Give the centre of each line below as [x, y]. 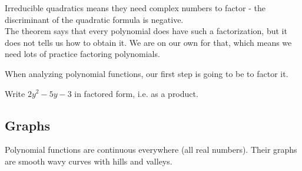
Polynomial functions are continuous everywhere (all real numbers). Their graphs [151, 150]
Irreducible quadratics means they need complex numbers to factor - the [135, 8]
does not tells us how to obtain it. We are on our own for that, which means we [148, 42]
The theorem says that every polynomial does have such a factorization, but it [146, 31]
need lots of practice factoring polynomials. [82, 54]
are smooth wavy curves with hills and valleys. [89, 161]
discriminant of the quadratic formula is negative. [94, 19]
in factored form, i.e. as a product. [136, 93]
